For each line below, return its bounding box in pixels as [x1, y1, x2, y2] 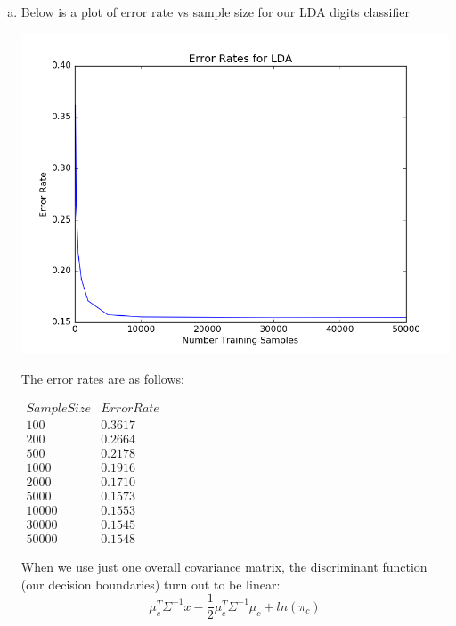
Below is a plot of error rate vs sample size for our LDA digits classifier [20, 3, 410, 20]
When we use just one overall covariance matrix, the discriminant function [20, 557, 427, 576]
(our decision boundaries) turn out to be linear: [20, 574, 281, 593]
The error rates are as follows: [20, 370, 184, 388]
